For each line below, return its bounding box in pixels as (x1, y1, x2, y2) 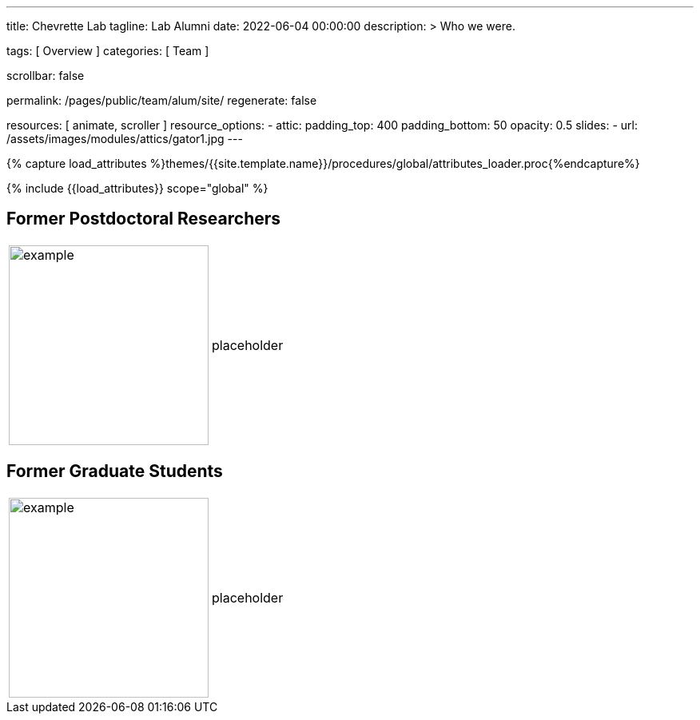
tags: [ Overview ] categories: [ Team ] (6, 44, 209, 58)
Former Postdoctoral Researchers (6, 209, 281, 229)
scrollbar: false (6, 69, 85, 82)
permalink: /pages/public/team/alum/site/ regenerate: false (6, 93, 317, 107)
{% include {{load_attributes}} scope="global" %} (6, 181, 268, 195)
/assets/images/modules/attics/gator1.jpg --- (6, 132, 243, 145)
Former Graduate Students (6, 461, 223, 482)
